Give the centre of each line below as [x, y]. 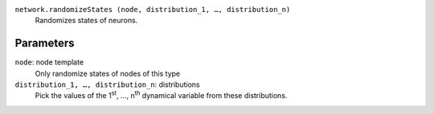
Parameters [45, 43]
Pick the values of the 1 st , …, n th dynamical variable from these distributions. [161, 95]
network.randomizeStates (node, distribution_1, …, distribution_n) [153, 9]
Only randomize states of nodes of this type [108, 73]
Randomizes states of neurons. [86, 21]
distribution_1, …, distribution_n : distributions [107, 85]
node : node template [49, 62]
